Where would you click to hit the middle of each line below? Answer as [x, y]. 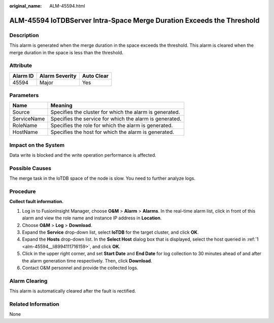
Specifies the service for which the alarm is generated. [116, 119]
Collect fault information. [37, 202]
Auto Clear [95, 76]
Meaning [62, 106]
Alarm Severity [58, 76]
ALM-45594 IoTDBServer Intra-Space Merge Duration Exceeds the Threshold [134, 20]
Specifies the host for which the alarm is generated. [112, 132]
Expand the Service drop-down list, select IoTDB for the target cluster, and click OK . [110, 232]
